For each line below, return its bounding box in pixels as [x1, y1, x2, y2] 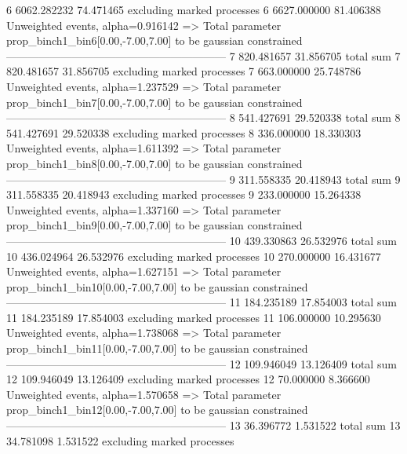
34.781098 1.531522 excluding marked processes [6, 432, 234, 449]
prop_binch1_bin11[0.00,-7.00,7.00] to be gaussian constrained [6, 340, 308, 357]
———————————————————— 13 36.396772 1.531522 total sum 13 [6, 417, 401, 434]
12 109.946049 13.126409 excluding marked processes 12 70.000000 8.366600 [6, 371, 370, 387]
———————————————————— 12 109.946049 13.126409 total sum [6, 355, 397, 372]
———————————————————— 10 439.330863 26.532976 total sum [6, 232, 397, 248]
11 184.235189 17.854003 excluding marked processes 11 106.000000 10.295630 [6, 309, 381, 325]
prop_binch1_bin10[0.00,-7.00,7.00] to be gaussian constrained [6, 278, 308, 295]
